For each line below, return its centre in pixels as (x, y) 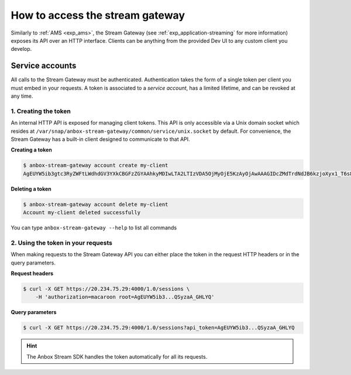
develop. (21, 49)
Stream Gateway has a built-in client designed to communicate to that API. (100, 139)
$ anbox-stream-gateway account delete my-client (96, 204)
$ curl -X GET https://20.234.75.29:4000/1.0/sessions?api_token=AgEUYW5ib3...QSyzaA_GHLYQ (159, 328)
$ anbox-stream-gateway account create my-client (96, 166)
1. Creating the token (41, 111)
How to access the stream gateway (98, 15)
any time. (22, 96)
